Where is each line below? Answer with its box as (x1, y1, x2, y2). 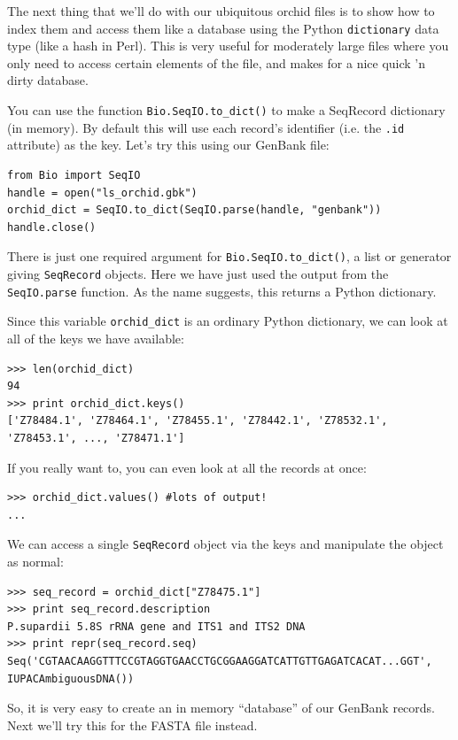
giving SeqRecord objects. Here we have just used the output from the (7, 264, 389, 282)
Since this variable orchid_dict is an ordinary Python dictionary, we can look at (7, 312, 448, 330)
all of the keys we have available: (7, 328, 184, 347)
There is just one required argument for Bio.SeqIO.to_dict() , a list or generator (7, 247, 452, 266)
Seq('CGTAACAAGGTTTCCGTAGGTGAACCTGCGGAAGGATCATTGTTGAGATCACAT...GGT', (7, 654, 432, 667)
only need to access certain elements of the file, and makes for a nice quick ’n (7, 53, 426, 72)
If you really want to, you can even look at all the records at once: (7, 458, 367, 476)
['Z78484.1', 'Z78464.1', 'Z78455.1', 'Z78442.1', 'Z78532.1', (7, 414, 388, 428)
